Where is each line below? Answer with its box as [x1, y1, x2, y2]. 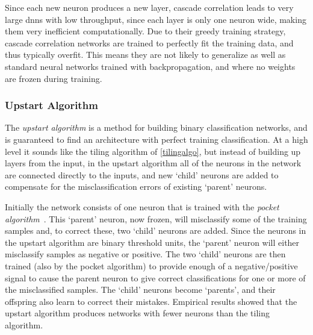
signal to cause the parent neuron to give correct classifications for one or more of [5, 271, 306, 284]
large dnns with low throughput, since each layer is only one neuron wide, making [5, 13, 306, 25]
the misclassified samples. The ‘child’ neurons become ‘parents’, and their [5, 283, 276, 296]
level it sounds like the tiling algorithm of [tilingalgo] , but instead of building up [5, 145, 301, 157]
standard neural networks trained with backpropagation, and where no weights [5, 60, 296, 72]
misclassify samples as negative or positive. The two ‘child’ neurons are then [5, 248, 286, 260]
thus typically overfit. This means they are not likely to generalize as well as [5, 48, 286, 61]
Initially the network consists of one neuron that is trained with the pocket [5, 200, 279, 213]
